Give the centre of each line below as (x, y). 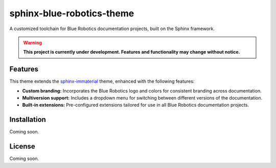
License (22, 146)
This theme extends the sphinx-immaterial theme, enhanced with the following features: (102, 81)
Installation (28, 120)
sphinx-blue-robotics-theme (72, 13)
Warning (32, 42)
